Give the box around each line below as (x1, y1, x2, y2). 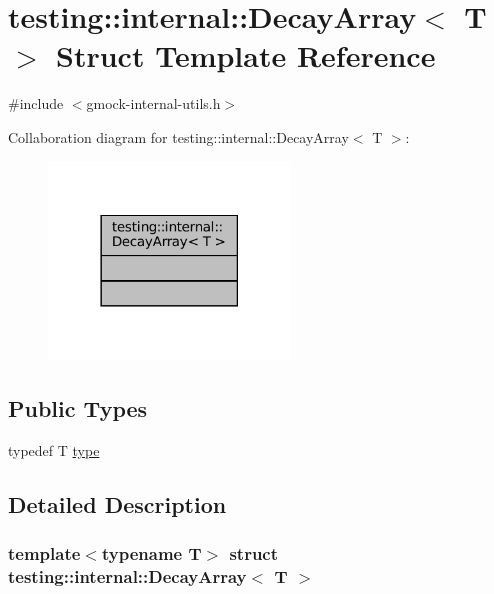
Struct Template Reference (56, 35, 436, 76)
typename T (101, 541, 202, 566)
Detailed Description (8, 488, 227, 519)
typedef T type (8, 439, 100, 460)
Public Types (8, 393, 148, 424)
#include (8, 93, 64, 114)
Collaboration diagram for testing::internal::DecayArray (8, 126, 349, 147)
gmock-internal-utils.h (86, 93, 221, 114)
